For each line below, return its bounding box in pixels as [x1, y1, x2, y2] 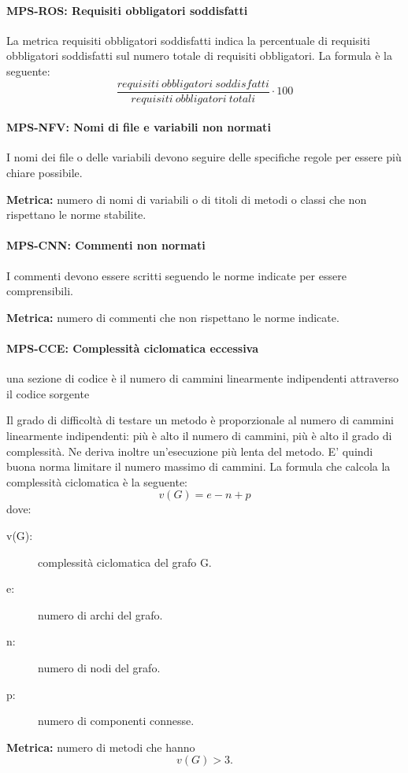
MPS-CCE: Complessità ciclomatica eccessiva [6, 339, 259, 356]
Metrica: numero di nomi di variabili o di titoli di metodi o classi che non [6, 190, 367, 207]
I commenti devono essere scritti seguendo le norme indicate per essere [6, 267, 347, 283]
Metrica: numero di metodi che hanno [6, 738, 195, 755]
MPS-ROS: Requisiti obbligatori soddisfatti [6, 2, 248, 18]
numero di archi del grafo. [38, 606, 163, 623]
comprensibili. [6, 283, 73, 299]
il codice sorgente [6, 385, 90, 401]
